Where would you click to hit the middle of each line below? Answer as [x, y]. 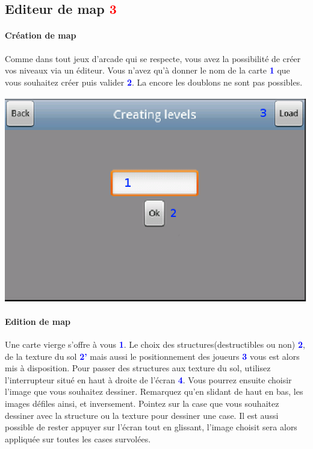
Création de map [41, 35]
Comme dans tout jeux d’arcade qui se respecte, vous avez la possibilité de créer [153, 58]
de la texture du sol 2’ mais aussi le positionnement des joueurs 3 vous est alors [152, 356]
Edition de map [38, 321]
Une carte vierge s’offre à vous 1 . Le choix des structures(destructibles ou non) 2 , [155, 344]
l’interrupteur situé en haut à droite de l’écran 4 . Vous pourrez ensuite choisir [148, 379]
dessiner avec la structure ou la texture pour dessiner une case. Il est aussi [142, 415]
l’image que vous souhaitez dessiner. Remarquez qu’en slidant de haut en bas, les [154, 391]
